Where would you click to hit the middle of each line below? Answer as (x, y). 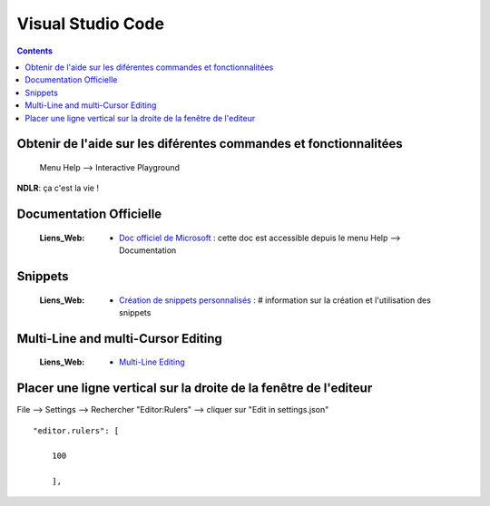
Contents (35, 51)
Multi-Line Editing (152, 362)
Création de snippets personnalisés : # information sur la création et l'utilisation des (275, 300)
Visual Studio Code (91, 24)
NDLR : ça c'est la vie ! (58, 188)
